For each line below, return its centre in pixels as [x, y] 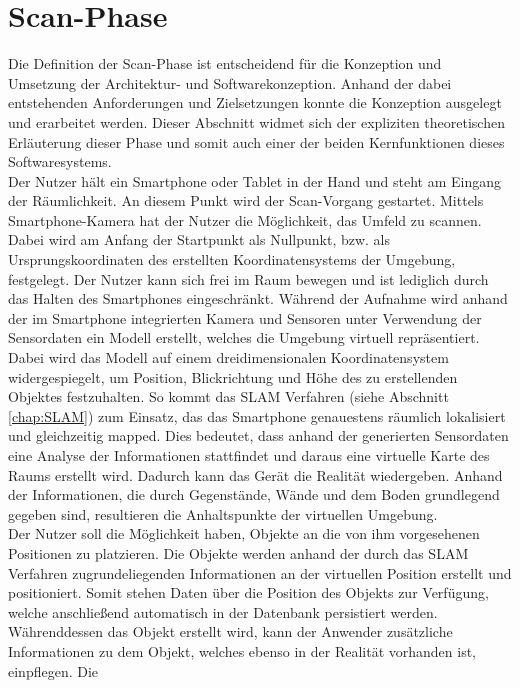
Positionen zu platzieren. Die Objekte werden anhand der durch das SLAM [238, 552]
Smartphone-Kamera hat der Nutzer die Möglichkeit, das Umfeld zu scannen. [245, 219]
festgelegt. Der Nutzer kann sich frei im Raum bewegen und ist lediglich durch [248, 278]
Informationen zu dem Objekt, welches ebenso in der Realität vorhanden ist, [242, 650]
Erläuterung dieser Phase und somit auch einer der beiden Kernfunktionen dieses [256, 141]
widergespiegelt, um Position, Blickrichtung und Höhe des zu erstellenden [233, 376]
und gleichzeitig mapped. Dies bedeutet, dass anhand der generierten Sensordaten [258, 435]
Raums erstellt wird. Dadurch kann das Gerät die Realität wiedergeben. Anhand [255, 474]
